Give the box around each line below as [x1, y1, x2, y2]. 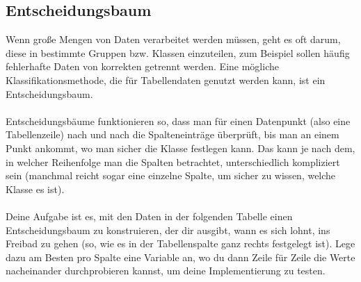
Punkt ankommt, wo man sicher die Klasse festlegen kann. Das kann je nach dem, [6, 140, 355, 155]
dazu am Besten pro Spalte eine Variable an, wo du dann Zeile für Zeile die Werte [6, 249, 355, 264]
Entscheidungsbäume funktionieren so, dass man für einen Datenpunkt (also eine [6, 113, 351, 128]
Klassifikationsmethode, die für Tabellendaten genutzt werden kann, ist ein [6, 72, 326, 87]
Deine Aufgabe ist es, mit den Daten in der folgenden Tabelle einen [6, 208, 293, 223]
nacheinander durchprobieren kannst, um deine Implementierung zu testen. [6, 263, 326, 278]
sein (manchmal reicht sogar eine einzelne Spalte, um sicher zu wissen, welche [6, 168, 336, 183]
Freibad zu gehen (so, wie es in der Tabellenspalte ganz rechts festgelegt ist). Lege [6, 236, 355, 251]
